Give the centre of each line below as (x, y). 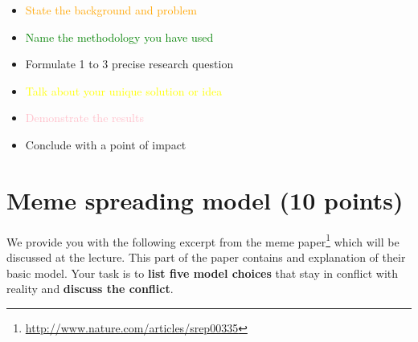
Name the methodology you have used (119, 37)
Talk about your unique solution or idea (124, 90)
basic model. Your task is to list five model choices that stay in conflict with (203, 273)
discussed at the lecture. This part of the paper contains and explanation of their (206, 256)
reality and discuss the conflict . (90, 289)
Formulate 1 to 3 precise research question (129, 64)
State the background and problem (111, 10)
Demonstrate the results (84, 118)
